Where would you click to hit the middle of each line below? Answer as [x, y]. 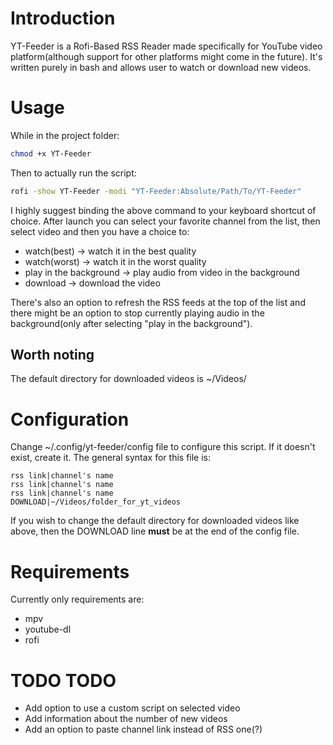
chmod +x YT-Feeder [51, 153]
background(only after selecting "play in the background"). [131, 323]
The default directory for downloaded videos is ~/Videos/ [128, 379]
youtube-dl [48, 629]
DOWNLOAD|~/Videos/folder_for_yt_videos [96, 502]
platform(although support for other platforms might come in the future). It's [166, 56]
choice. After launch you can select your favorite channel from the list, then [165, 221]
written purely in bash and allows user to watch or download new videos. [161, 67]
